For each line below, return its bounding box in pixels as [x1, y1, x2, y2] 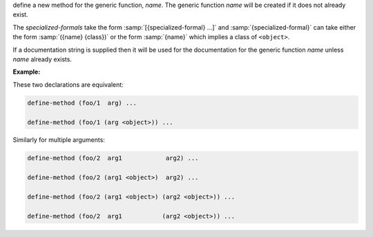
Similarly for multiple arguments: [12, 136, 105, 144]
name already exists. [12, 55, 73, 63]
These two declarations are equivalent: [12, 80, 124, 89]
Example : [12, 68, 41, 76]
